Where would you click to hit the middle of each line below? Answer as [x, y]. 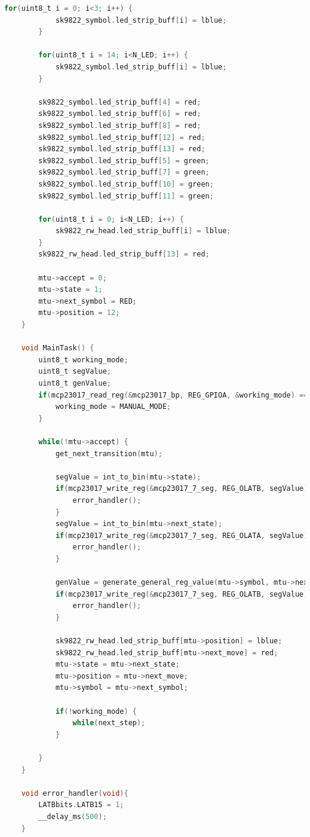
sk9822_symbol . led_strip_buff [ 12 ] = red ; [122, 137]
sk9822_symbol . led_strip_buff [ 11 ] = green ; [126, 196]
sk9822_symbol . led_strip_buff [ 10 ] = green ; [126, 184]
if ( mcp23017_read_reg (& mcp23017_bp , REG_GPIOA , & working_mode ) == [173, 395]
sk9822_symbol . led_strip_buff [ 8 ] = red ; [120, 125]
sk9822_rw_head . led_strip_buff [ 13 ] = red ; [124, 254]
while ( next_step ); [109, 723]
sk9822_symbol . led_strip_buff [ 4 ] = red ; [120, 102]
